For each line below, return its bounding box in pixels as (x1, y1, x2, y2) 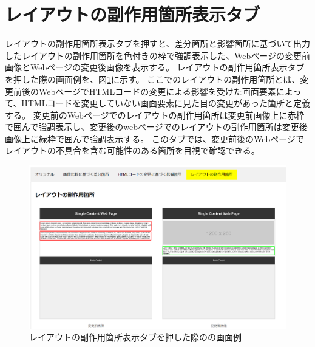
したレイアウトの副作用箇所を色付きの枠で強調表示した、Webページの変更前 (5, 49, 310, 61)
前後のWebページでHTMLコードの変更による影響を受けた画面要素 (13, 84, 276, 97)
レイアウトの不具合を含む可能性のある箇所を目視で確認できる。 (5, 144, 260, 157)
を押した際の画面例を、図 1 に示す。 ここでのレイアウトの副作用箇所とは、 (5, 72, 300, 85)
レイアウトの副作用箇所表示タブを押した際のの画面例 (29, 331, 242, 343)
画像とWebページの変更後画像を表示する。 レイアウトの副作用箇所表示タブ (5, 61, 305, 74)
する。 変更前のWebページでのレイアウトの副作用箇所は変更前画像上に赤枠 (5, 108, 305, 121)
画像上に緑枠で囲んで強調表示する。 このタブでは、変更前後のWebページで (5, 132, 304, 145)
